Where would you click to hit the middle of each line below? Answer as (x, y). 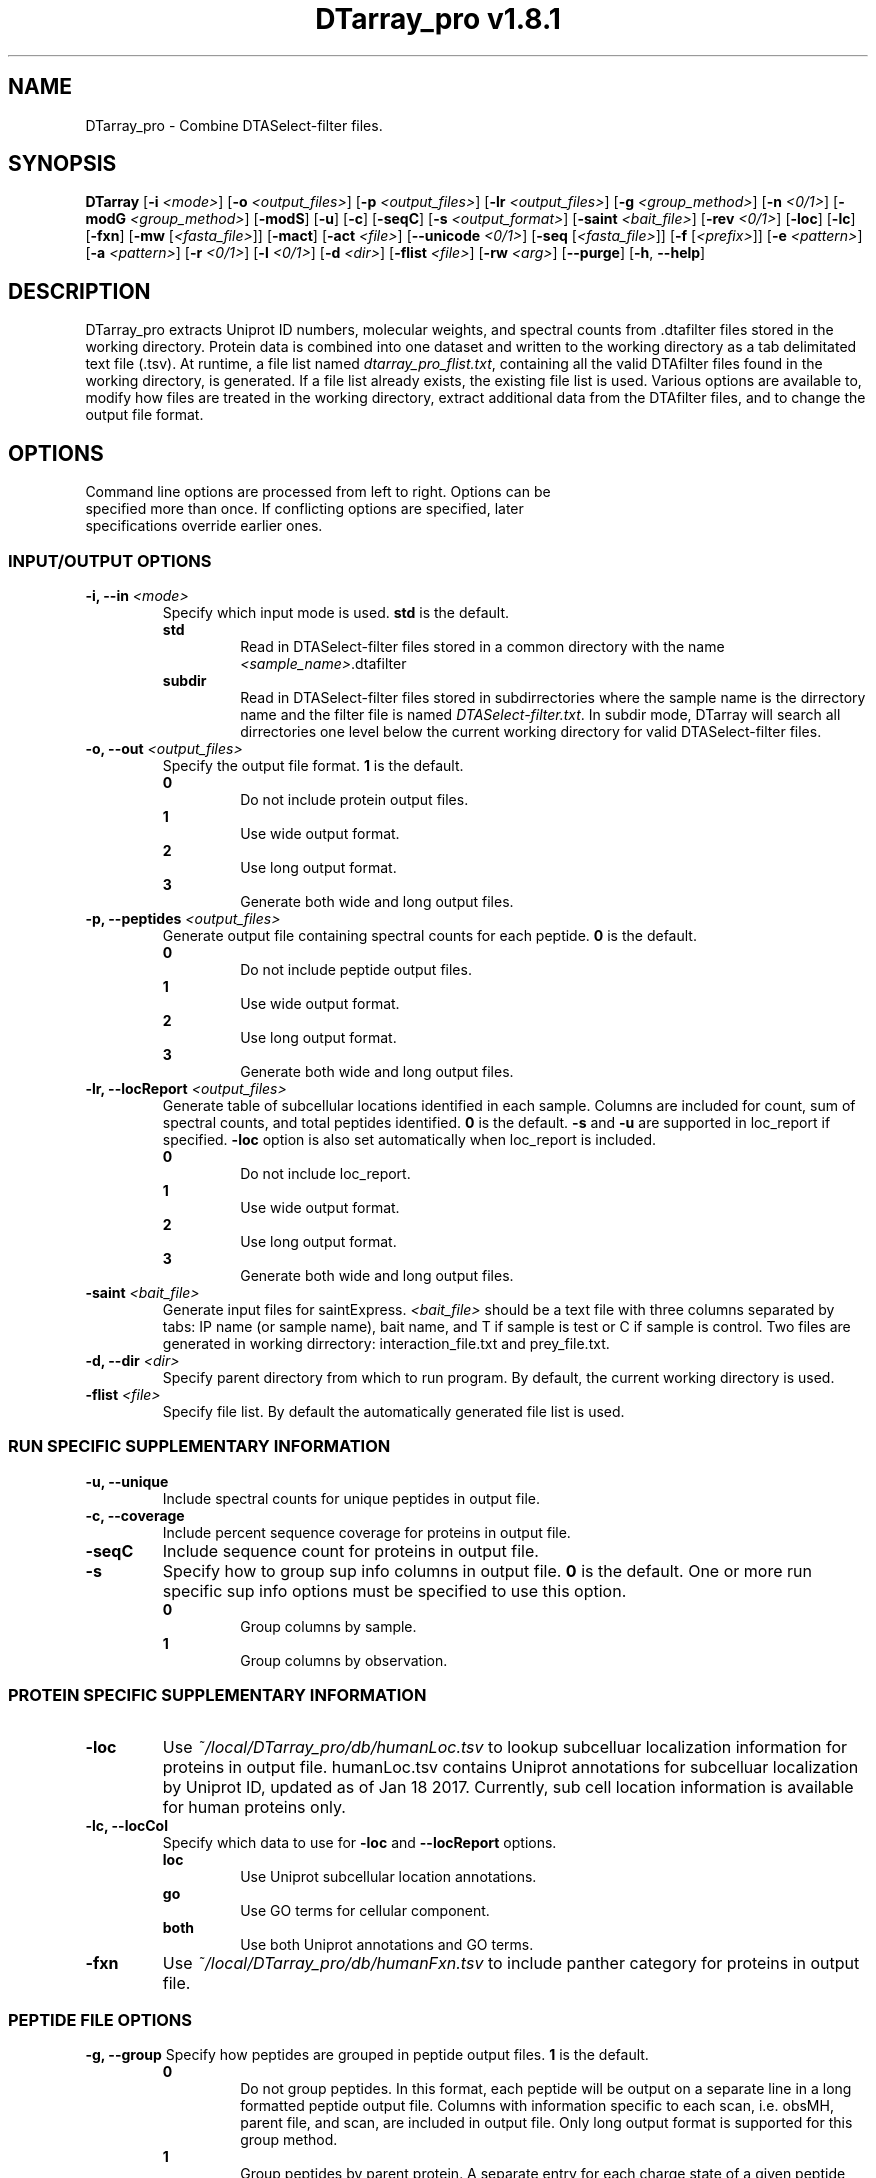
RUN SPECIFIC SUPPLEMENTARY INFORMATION (199, 1446)
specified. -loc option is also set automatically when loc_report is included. (409, 1139)
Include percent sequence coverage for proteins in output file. (366, 1532)
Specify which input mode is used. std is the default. (336, 612)
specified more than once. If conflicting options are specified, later (304, 509)
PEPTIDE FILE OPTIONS (100, 2019)
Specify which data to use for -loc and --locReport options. (359, 1843)
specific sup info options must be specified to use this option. (394, 1590)
